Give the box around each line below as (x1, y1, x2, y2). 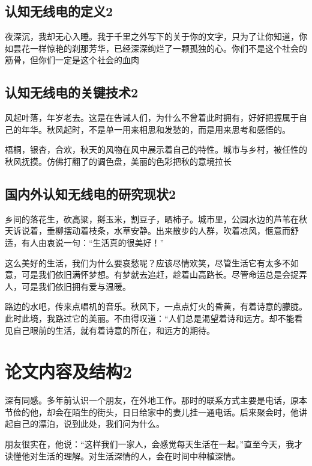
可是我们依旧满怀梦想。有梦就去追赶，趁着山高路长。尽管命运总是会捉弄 (21, 268, 307, 281)
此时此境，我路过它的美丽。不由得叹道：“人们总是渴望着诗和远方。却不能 (5, 311, 295, 324)
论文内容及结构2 (5, 359, 133, 384)
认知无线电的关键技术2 (5, 83, 139, 102)
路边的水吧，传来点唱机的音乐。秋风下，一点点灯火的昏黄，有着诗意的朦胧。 (5, 300, 307, 313)
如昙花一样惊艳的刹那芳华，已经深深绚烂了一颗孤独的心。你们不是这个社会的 (5, 41, 307, 54)
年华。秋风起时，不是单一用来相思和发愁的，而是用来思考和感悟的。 (21, 123, 290, 135)
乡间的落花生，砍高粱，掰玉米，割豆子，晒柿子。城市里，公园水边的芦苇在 (5, 212, 299, 225)
